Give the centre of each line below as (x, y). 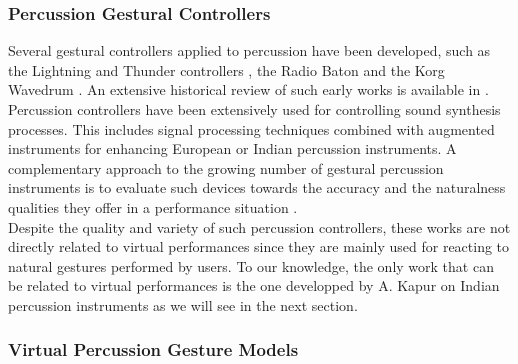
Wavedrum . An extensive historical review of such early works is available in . (248, 89)
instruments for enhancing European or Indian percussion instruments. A (232, 148)
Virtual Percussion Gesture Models (153, 349)
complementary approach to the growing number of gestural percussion (226, 167)
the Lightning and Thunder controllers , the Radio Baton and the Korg (226, 69)
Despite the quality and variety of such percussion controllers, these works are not (259, 226)
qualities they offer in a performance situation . (153, 206)
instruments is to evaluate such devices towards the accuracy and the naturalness (257, 187)
